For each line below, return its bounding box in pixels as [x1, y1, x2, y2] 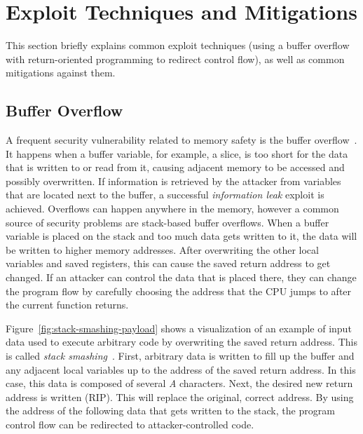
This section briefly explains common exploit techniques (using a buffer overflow [6, 38, 350, 53]
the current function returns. [6, 297, 129, 312]
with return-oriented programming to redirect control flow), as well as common [6, 51, 345, 66]
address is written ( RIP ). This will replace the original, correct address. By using [6, 389, 354, 404]
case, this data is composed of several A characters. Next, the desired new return [6, 376, 353, 391]
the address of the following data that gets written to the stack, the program [6, 403, 335, 418]
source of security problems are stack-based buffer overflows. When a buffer [6, 215, 329, 229]
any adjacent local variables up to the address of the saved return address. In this [6, 362, 356, 377]
